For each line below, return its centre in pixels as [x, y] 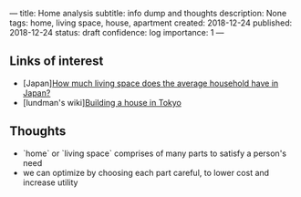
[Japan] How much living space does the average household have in [150, 83]
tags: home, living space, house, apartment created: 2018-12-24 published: [151, 23]
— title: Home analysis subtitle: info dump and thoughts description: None [148, 13]
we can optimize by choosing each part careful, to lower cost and [146, 172]
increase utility [50, 182]
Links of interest [57, 62]
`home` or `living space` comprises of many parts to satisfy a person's [155, 153]
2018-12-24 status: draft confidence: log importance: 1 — [117, 32]
